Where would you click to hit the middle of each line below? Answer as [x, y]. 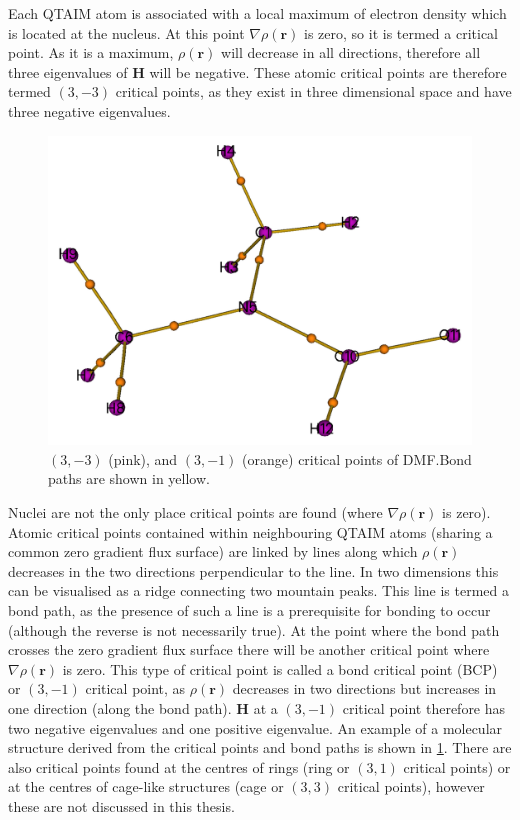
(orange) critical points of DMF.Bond [357, 458]
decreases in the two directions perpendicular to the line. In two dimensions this [253, 570]
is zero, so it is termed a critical [401, 32]
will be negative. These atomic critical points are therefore [328, 71]
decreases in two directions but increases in [364, 688]
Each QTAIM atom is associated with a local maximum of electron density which [257, 13]
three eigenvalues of [68, 71]
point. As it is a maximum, [91, 52]
